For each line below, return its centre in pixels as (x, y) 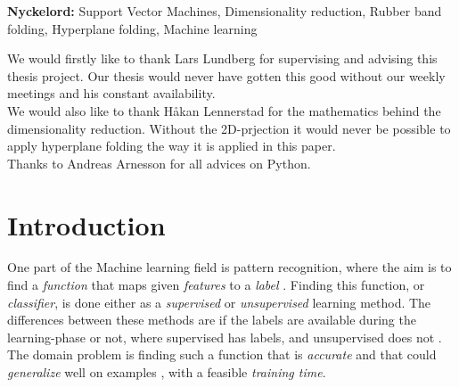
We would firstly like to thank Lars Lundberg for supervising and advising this (222, 58)
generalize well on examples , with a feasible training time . (167, 372)
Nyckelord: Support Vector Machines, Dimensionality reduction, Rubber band (225, 11)
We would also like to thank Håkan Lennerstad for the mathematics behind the (224, 110)
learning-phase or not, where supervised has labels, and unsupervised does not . (225, 337)
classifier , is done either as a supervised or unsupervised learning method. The (219, 302)
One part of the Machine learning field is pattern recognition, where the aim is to (229, 267)
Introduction (86, 224)
